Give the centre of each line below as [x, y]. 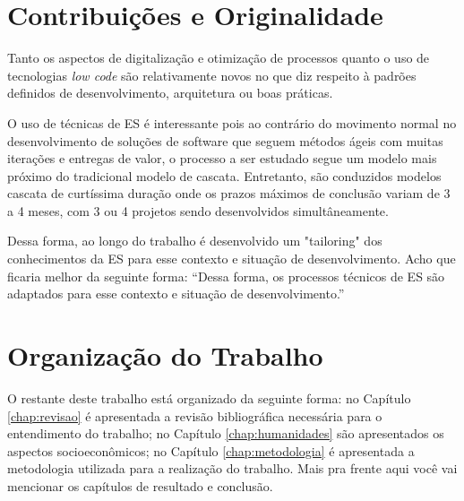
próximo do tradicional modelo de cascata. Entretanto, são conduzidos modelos [224, 175]
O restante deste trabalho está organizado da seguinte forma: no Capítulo [209, 397]
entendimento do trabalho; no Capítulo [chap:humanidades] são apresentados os [226, 433]
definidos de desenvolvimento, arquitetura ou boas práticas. [170, 93]
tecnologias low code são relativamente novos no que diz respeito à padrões [212, 75]
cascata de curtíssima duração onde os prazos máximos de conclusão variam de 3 [229, 193]
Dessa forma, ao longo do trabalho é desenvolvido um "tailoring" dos [195, 241]
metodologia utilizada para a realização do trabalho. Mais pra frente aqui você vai [232, 468]
